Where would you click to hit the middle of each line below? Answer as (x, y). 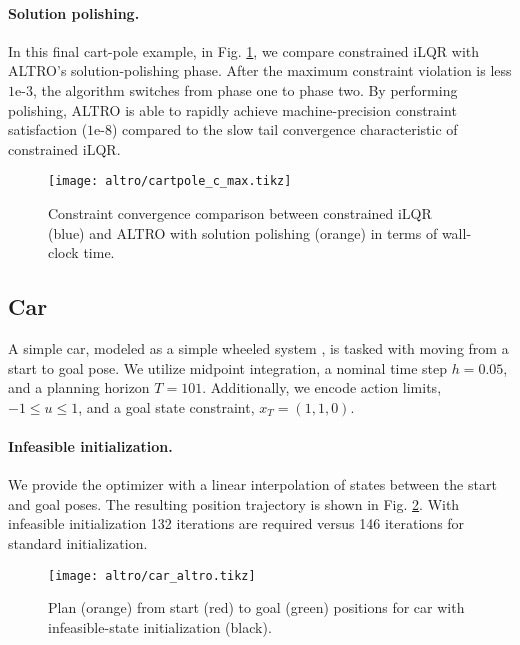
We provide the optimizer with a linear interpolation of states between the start (252, 484)
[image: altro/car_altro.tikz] (152, 575)
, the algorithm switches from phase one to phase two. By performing (245, 89)
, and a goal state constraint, (166, 406)
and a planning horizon (79, 387)
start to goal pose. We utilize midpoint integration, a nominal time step (227, 367)
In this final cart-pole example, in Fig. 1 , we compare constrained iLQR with (244, 50)
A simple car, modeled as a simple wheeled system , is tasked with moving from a (258, 348)
